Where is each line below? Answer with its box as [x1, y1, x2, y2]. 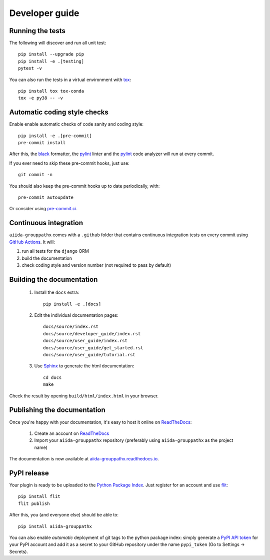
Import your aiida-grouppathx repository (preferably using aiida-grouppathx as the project [34, 437, 233, 443]
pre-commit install [18, 140, 66, 146]
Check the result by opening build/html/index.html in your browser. [9, 393, 159, 399]
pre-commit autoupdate [18, 195, 74, 200]
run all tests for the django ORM [21, 248, 89, 254]
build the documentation [21, 255, 72, 261]
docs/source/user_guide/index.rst [43, 338, 127, 344]
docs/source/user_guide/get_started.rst [43, 345, 143, 350]
